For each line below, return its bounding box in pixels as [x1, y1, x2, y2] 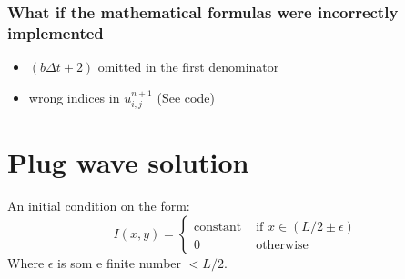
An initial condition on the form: [7, 196, 190, 215]
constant [194, 220, 242, 234]
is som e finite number [57, 253, 182, 272]
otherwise [256, 238, 309, 252]
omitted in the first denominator [97, 57, 279, 76]
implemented [7, 21, 104, 44]
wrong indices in [28, 87, 120, 106]
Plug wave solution [7, 144, 249, 181]
